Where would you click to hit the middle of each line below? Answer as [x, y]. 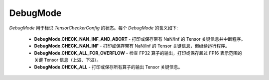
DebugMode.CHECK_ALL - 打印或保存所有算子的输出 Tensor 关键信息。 [108, 67]
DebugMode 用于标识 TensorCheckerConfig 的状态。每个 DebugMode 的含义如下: [94, 28]
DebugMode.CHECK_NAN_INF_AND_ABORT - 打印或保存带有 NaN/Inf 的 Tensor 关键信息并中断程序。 [140, 39]
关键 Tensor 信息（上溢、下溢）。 [68, 60]
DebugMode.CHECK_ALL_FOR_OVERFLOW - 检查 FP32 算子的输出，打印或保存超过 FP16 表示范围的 [138, 53]
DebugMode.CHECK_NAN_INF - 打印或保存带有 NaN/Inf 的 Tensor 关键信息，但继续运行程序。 [132, 46]
